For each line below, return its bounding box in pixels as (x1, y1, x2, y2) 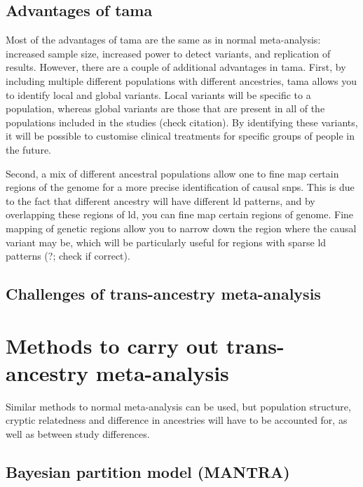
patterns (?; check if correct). (6, 248, 130, 263)
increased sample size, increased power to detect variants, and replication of (6, 46, 331, 60)
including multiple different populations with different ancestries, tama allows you (6, 73, 357, 88)
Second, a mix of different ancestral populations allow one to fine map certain (6, 166, 339, 180)
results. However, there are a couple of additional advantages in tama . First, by (6, 60, 346, 74)
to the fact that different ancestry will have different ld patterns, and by (6, 193, 315, 208)
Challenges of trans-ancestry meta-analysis (6, 283, 321, 305)
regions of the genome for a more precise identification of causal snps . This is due (6, 180, 355, 194)
